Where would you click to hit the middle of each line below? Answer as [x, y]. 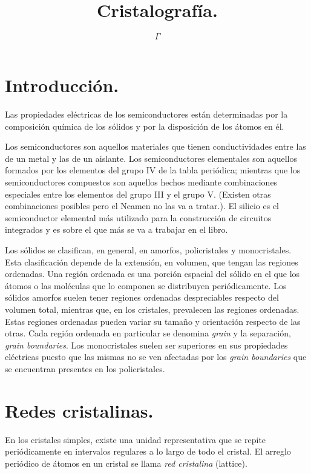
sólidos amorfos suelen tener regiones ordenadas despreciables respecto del [142, 297]
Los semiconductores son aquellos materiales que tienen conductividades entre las [155, 146]
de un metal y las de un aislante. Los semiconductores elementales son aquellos [151, 158]
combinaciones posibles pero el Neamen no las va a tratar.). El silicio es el [142, 206]
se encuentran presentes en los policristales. [85, 368]
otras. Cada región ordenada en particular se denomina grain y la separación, [148, 333]
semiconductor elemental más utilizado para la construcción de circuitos [138, 217]
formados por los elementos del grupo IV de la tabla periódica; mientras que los [153, 170]
